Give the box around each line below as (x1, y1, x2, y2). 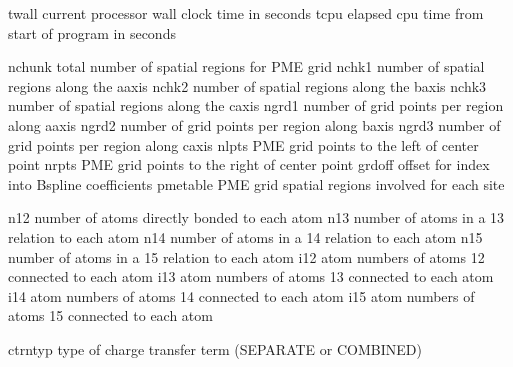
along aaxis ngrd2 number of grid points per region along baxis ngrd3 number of (8, 114, 501, 135)
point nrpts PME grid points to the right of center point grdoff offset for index (8, 154, 490, 175)
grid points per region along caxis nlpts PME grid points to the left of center (8, 134, 479, 155)
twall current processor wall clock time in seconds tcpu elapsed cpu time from (8, 3, 484, 23)
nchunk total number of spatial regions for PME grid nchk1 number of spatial (8, 56, 485, 77)
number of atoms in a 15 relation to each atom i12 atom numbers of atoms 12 (8, 246, 485, 267)
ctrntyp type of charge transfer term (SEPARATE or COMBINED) (8, 338, 422, 359)
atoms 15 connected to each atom (8, 305, 213, 326)
